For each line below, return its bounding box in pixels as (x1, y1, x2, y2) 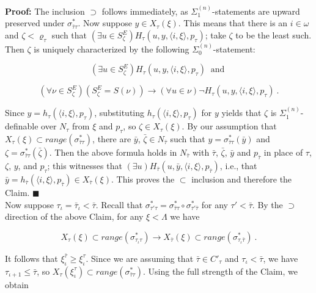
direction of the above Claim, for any (5, 210, 144, 223)
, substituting (94, 106, 145, 119)
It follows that (5, 251, 58, 264)
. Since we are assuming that (86, 251, 194, 264)
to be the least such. (235, 29, 312, 41)
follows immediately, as (101, 4, 188, 17)
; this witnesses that (47, 159, 122, 172)
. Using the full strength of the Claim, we (143, 264, 298, 277)
